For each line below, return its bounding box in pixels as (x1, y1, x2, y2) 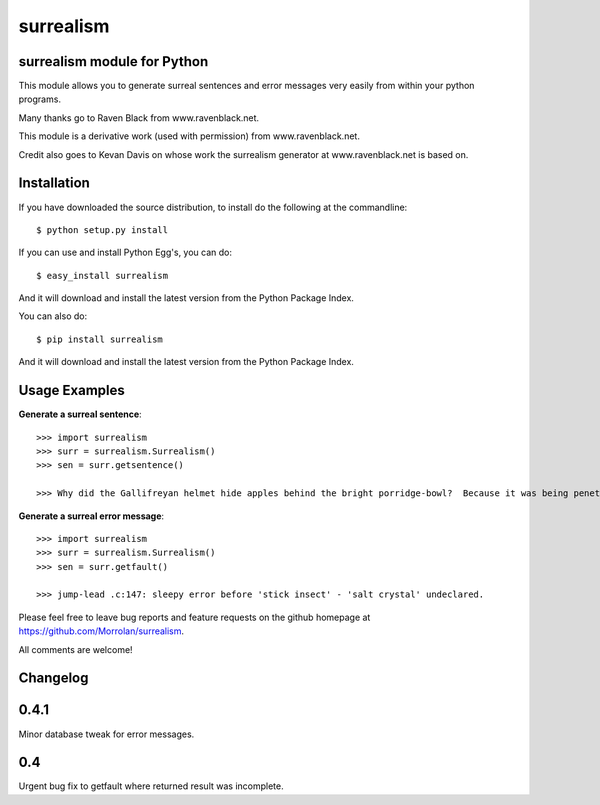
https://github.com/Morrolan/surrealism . (18, 625, 185, 637)
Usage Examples (18, 382, 125, 399)
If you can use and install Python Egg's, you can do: (18, 246, 233, 259)
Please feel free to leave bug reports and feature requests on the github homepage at (18, 611, 371, 623)
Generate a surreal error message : (18, 510, 165, 522)
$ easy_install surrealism (36, 270, 169, 281)
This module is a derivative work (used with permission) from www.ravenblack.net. (18, 130, 360, 142)
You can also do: (18, 310, 88, 322)
